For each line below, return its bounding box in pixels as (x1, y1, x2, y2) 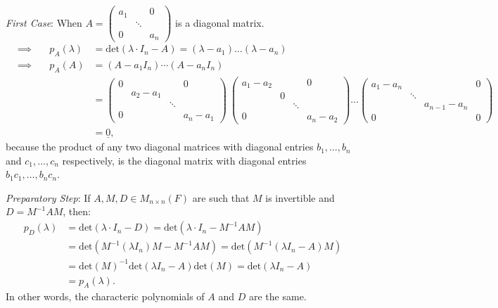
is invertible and (265, 190, 335, 205)
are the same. (248, 289, 307, 304)
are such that (192, 190, 250, 205)
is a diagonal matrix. (175, 15, 264, 30)
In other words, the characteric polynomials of (6, 289, 205, 304)
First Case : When (6, 15, 82, 30)
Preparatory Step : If (6, 190, 91, 205)
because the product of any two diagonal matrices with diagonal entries (6, 139, 314, 154)
